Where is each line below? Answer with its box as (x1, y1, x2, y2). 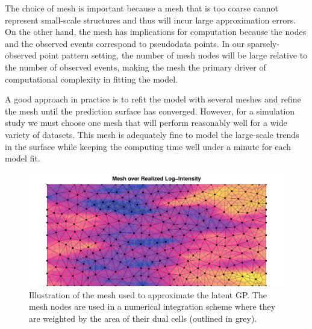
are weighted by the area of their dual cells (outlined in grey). (29, 312, 257, 324)
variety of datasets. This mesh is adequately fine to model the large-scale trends (5, 128, 299, 140)
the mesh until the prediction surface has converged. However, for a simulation (5, 104, 295, 117)
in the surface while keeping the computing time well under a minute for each (5, 140, 292, 152)
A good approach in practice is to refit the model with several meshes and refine (5, 93, 301, 105)
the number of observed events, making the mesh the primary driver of (5, 60, 266, 73)
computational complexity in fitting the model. (5, 72, 178, 85)
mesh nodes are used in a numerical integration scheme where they (29, 300, 276, 313)
